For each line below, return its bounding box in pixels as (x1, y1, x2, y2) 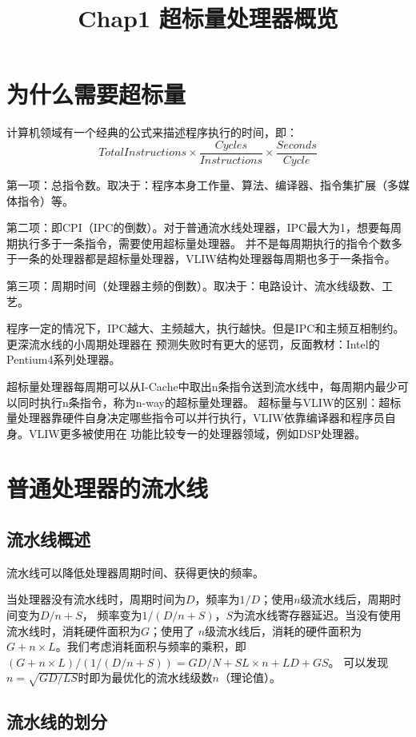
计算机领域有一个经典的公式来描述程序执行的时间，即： (6, 124, 298, 141)
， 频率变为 (82, 607, 142, 623)
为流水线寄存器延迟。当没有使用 (233, 607, 402, 623)
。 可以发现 (328, 653, 389, 670)
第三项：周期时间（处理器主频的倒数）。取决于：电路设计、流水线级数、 (6, 277, 382, 293)
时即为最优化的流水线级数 (78, 669, 213, 686)
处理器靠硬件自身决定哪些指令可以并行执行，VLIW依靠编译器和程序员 (17, 409, 385, 426)
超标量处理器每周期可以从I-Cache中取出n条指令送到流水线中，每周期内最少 (6, 377, 398, 394)
